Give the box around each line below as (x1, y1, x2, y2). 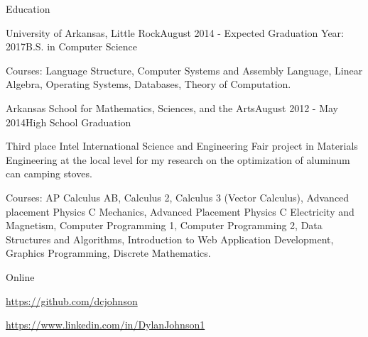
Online (6, 269, 35, 284)
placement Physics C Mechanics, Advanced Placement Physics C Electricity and (6, 204, 355, 219)
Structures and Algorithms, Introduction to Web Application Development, (6, 231, 334, 246)
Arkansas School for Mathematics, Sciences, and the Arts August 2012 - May (6, 100, 339, 115)
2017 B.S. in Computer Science (6, 39, 137, 54)
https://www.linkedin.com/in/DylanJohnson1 (6, 317, 205, 332)
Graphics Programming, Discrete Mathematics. (6, 245, 211, 260)
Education (6, 1, 50, 16)
